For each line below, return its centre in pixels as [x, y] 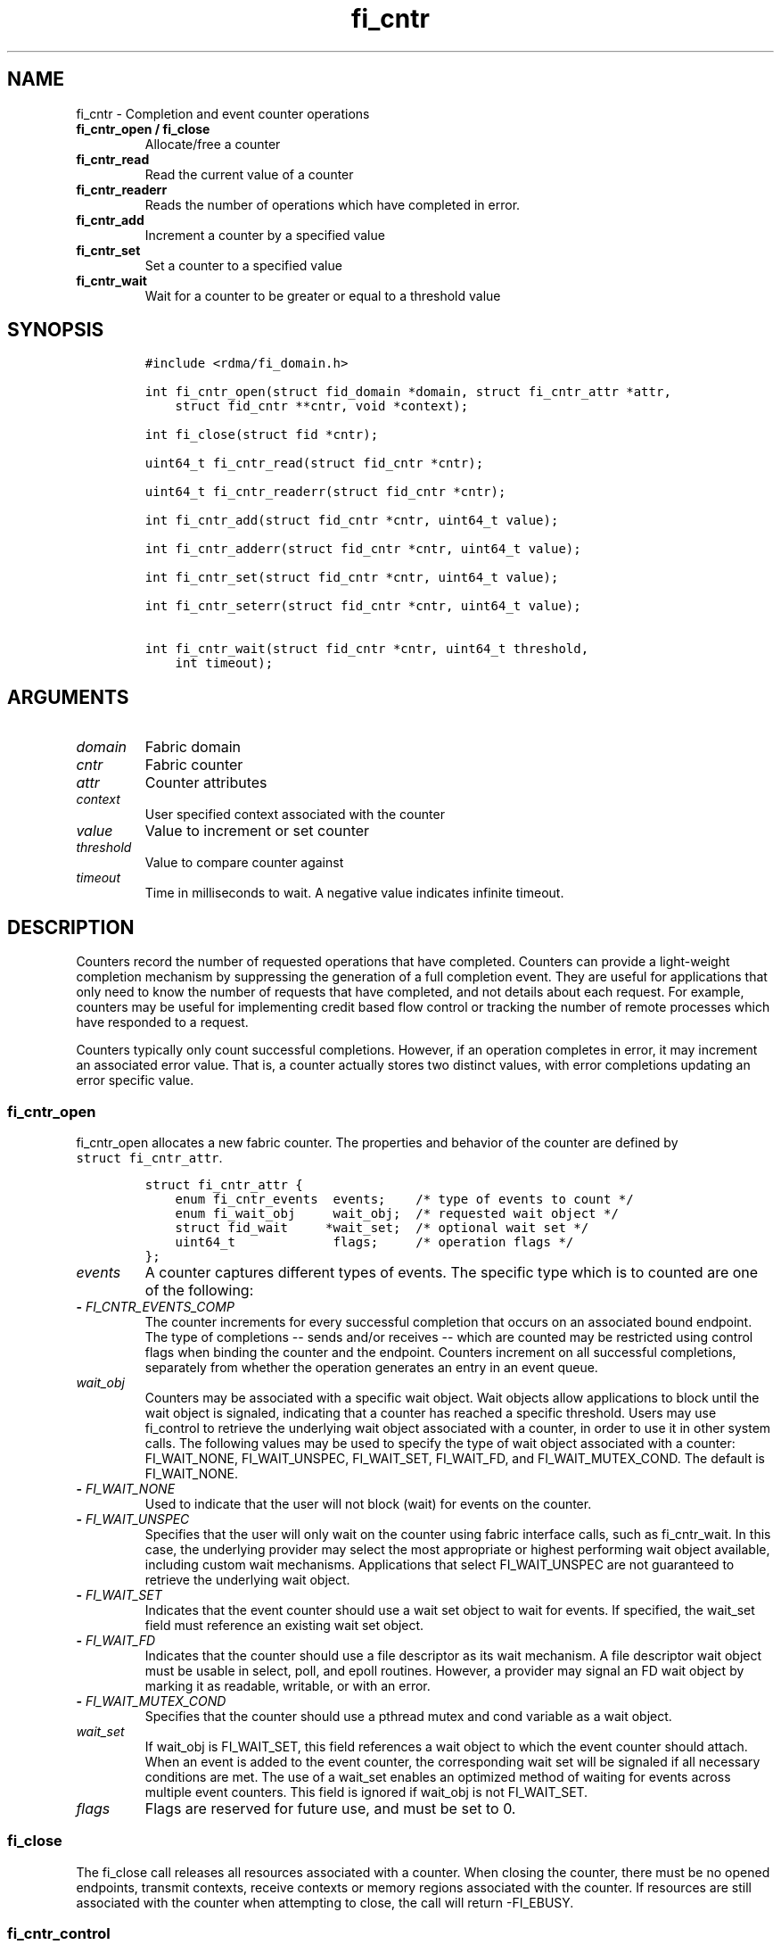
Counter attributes [206, 783]
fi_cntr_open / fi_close [143, 128]
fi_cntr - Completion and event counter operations [223, 113]
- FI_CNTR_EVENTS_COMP [155, 1306]
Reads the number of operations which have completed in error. [333, 204]
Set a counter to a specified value [243, 265]
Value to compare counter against [244, 863]
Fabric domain [193, 747]
